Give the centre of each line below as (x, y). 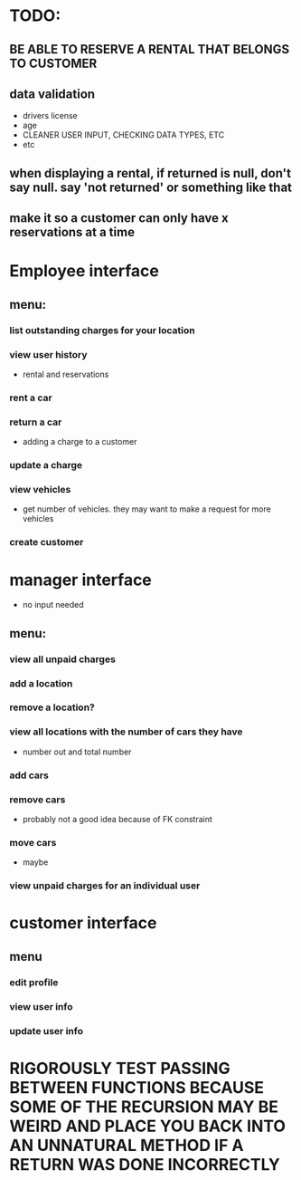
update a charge (46, 465)
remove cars (38, 800)
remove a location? (52, 707)
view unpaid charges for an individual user (105, 886)
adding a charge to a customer (80, 442)
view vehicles (40, 490)
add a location (41, 683)
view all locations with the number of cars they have (126, 732)
